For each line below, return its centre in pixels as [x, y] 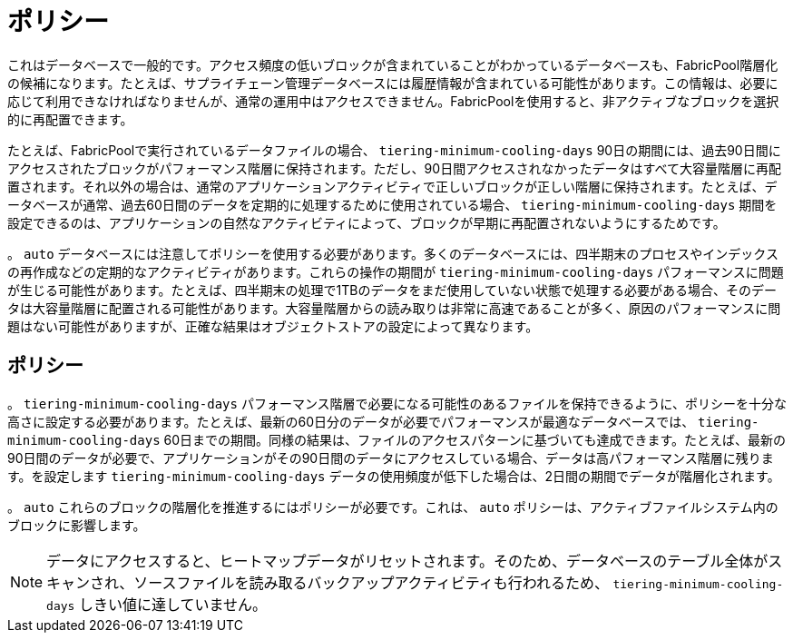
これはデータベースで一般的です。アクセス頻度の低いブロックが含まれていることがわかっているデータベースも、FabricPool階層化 [393, 64]
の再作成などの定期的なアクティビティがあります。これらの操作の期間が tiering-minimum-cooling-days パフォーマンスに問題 [396, 271]
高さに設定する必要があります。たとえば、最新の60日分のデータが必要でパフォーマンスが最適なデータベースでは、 [351, 421]
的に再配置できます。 [70, 119]
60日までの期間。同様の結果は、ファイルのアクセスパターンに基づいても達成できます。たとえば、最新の [475, 439]
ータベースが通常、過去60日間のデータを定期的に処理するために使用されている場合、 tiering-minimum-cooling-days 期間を [392, 204]
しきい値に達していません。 [172, 604]
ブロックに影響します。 [77, 525]
